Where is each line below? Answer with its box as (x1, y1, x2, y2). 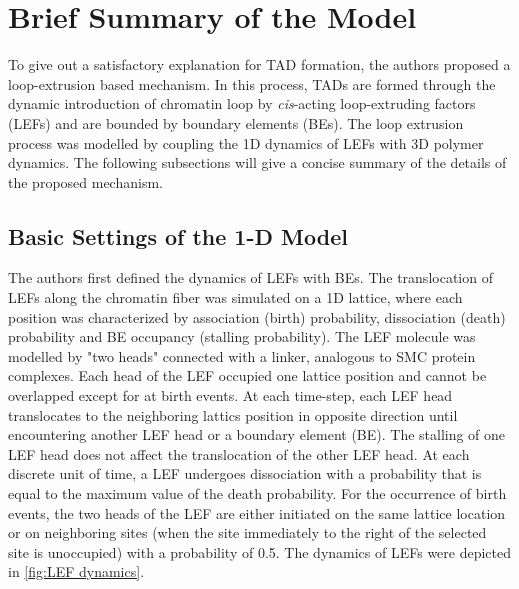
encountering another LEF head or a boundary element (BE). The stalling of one (8, 424, 506, 445)
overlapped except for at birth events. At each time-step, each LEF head (8, 385, 453, 406)
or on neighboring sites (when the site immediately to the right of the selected (8, 522, 487, 543)
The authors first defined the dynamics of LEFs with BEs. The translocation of (8, 267, 493, 288)
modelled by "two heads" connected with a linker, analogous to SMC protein (8, 345, 476, 366)
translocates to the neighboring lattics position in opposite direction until (8, 404, 458, 425)
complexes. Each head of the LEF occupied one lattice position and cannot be (8, 365, 487, 386)
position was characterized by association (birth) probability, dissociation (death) (8, 306, 506, 327)
